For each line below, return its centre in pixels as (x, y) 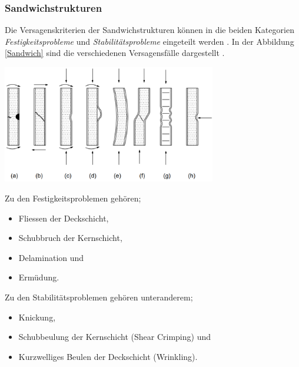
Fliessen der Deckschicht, (64, 218)
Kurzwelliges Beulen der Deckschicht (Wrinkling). (108, 356)
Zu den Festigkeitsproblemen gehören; (73, 198)
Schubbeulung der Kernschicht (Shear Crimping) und (114, 337)
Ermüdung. (39, 277)
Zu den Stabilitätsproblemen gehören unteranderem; (99, 297)
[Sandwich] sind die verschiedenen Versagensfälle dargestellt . (115, 53)
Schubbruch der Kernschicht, (70, 238)
